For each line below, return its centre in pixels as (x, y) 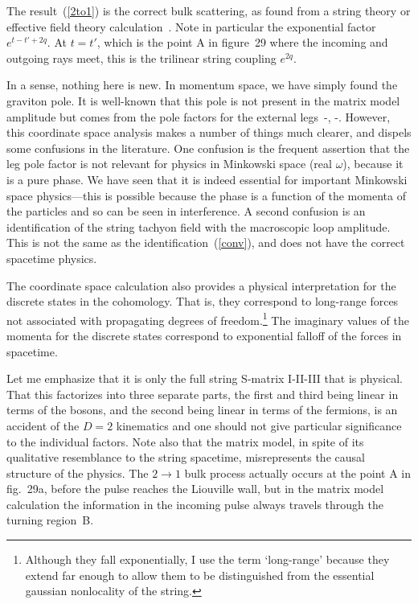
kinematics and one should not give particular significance (259, 425)
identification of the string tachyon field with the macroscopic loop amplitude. (199, 226)
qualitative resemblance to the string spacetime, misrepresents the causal (186, 457)
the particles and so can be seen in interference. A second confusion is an (186, 211)
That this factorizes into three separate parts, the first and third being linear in (203, 394)
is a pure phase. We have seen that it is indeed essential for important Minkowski (207, 179)
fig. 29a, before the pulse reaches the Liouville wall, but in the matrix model (195, 489)
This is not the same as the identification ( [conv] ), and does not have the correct (206, 242)
